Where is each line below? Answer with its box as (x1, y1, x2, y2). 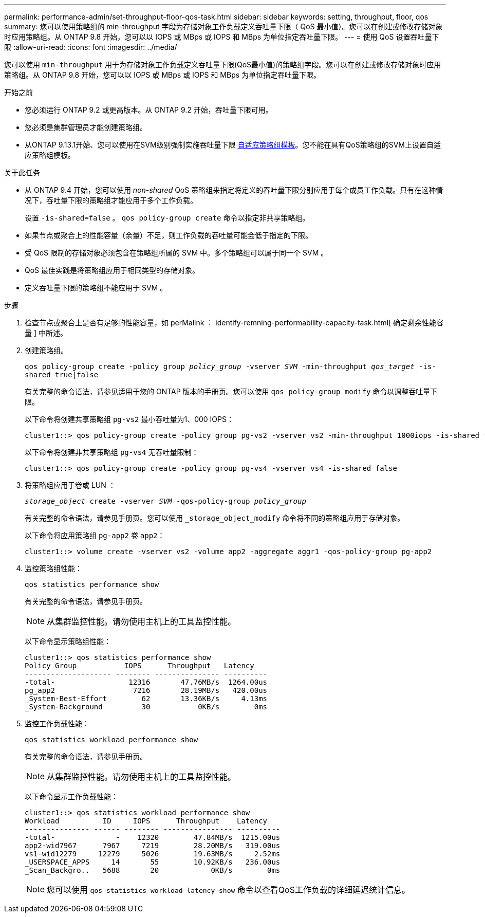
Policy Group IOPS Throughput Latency (25, 662, 254, 670)
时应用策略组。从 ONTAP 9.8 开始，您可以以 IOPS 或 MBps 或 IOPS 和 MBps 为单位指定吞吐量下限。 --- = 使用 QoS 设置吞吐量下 (4, 32, 439, 41)
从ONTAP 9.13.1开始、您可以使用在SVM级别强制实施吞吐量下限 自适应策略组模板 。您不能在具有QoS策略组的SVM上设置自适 (25, 140, 441, 149)
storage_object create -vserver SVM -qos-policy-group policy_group (25, 497, 306, 505)
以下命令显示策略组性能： (25, 637, 111, 646)
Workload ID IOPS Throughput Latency (25, 817, 268, 825)
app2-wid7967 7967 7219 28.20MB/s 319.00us (25, 841, 281, 850)
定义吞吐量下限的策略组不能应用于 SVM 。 (25, 283, 167, 292)
